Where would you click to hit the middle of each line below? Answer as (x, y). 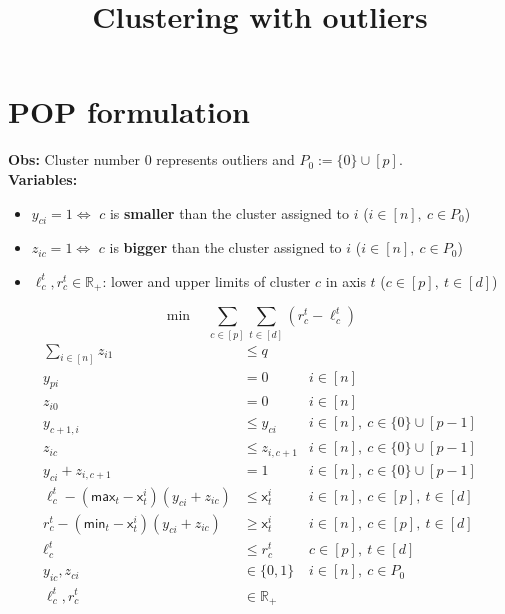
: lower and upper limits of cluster (206, 280)
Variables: (43, 178)
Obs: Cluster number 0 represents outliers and (151, 159)
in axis (345, 280)
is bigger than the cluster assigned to (225, 247)
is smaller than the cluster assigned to (229, 212)
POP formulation (129, 111)
